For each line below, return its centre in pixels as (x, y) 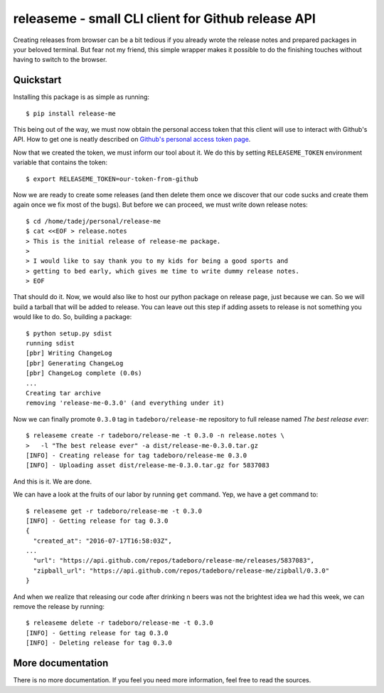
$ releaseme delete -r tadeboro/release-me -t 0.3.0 (119, 623)
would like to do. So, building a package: (73, 317)
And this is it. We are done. (53, 481)
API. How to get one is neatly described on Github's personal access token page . (132, 140)
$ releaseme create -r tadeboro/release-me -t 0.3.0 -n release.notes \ (155, 436)
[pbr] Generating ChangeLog (75, 363)
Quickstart (37, 80)
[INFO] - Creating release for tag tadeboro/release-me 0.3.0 (137, 455)
